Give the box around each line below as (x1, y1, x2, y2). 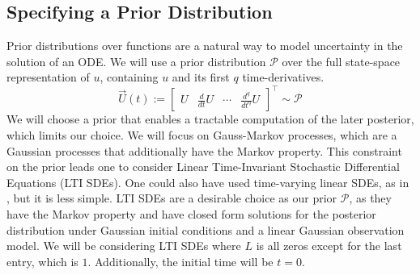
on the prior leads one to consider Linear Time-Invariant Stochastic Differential (6, 158, 400, 175)
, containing (100, 69, 159, 85)
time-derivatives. (242, 69, 325, 85)
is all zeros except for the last (256, 237, 402, 254)
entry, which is (6, 252, 78, 269)
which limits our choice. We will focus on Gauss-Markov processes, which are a (6, 127, 397, 144)
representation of (6, 69, 90, 85)
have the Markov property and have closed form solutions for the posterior (6, 206, 376, 223)
